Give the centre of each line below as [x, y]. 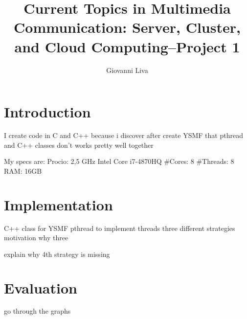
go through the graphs [37, 311]
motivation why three [36, 238]
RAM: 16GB [23, 171]
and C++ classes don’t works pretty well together [79, 145]
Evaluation [41, 287]
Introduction [47, 112]
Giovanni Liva [127, 70]
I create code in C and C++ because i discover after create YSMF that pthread [123, 135]
